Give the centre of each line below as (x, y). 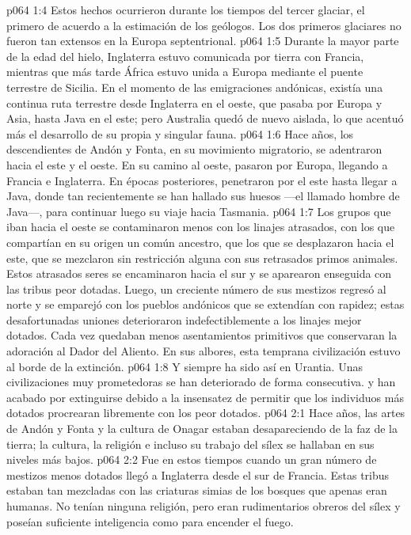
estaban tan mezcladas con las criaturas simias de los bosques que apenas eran (197, 490)
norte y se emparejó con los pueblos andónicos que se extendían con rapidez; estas (205, 304)
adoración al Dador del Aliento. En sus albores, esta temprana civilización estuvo (204, 351)
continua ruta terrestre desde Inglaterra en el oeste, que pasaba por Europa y (194, 102)
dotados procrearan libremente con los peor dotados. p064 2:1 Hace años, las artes (206, 413)
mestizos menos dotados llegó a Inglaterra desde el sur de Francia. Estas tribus (198, 474)
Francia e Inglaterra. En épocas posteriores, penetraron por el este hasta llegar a (202, 180)
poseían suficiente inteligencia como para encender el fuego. (150, 521)
